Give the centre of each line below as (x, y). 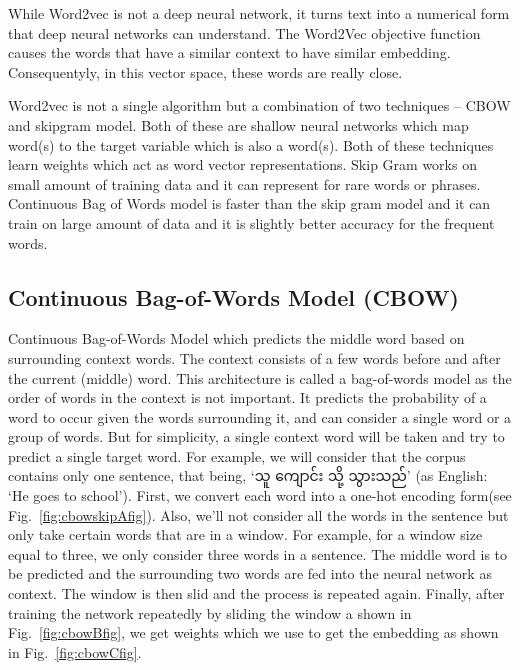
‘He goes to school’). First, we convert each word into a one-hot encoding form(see (260, 495)
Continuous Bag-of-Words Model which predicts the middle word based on (236, 338)
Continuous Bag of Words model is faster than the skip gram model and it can (249, 203)
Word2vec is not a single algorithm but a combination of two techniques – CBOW (259, 105)
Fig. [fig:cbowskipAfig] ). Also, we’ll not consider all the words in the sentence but (258, 514)
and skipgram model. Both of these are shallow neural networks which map (238, 124)
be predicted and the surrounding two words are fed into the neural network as (250, 573)
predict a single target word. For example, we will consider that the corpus (237, 455)
